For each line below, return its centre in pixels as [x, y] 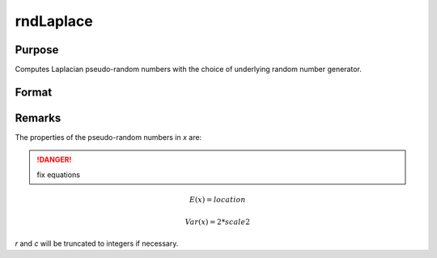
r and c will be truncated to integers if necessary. [97, 243]
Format [34, 92]
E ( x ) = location [217, 199]
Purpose [37, 50]
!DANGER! [54, 160]
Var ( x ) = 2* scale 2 [218, 222]
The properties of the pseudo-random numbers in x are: [108, 137]
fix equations [59, 175]
